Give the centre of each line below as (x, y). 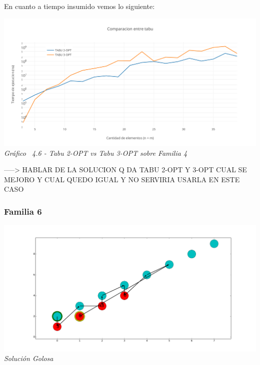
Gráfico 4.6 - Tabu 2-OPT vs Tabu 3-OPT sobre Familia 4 (96, 153)
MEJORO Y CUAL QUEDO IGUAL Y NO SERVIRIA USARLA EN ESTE (122, 179)
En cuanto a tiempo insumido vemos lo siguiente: (79, 6)
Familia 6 (23, 211)
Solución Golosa (29, 358)
